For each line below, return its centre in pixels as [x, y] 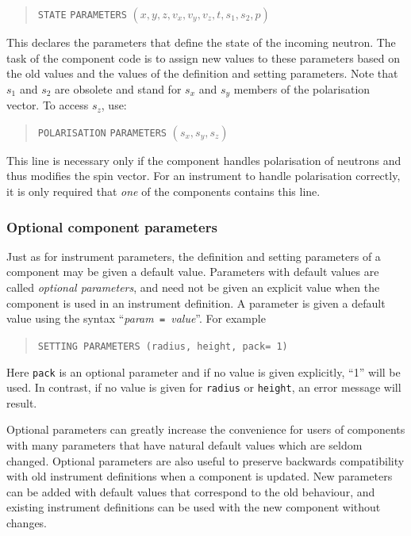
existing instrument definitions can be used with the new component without [194, 507]
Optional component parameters [112, 226]
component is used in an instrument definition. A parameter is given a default [196, 302]
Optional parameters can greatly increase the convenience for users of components [206, 429]
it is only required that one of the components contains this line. [163, 191]
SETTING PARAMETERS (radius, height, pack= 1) [163, 346]
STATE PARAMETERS [82, 15]
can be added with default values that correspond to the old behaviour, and [191, 491]
